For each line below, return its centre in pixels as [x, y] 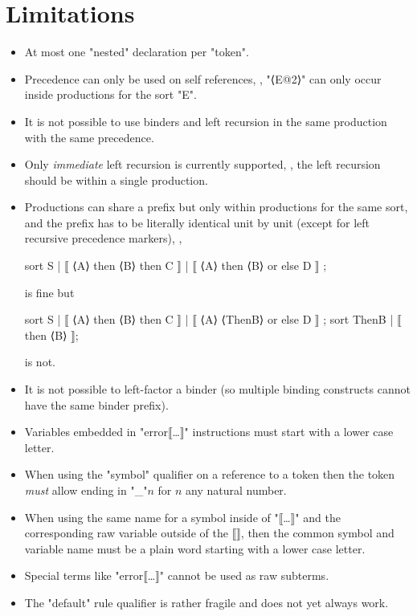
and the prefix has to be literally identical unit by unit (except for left [197, 222]
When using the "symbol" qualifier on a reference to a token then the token [210, 474]
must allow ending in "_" [86, 490]
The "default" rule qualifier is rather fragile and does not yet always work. [206, 602]
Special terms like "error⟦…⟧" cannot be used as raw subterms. [177, 575]
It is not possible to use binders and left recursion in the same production [206, 121]
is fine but [49, 292]
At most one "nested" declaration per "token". [137, 52]
